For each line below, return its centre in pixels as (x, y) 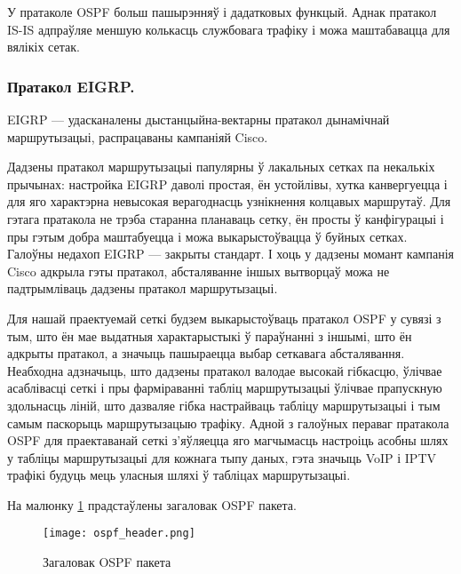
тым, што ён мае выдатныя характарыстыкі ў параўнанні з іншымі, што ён (210, 335)
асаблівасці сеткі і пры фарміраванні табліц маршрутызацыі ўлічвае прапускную (225, 388)
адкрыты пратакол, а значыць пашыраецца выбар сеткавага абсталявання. (206, 353)
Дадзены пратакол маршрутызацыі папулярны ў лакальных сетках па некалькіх (221, 167)
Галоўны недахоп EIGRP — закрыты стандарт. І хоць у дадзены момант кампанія (230, 254)
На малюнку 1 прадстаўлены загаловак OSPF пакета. (152, 504)
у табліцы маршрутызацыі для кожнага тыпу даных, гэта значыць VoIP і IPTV (222, 457)
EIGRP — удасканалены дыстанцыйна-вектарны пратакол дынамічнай (199, 119)
